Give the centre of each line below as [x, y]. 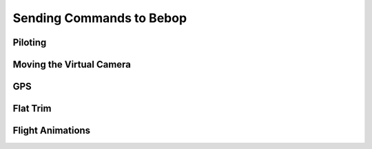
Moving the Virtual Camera [72, 64]
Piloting [30, 42]
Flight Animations [52, 131]
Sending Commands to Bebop [100, 18]
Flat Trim [32, 109]
